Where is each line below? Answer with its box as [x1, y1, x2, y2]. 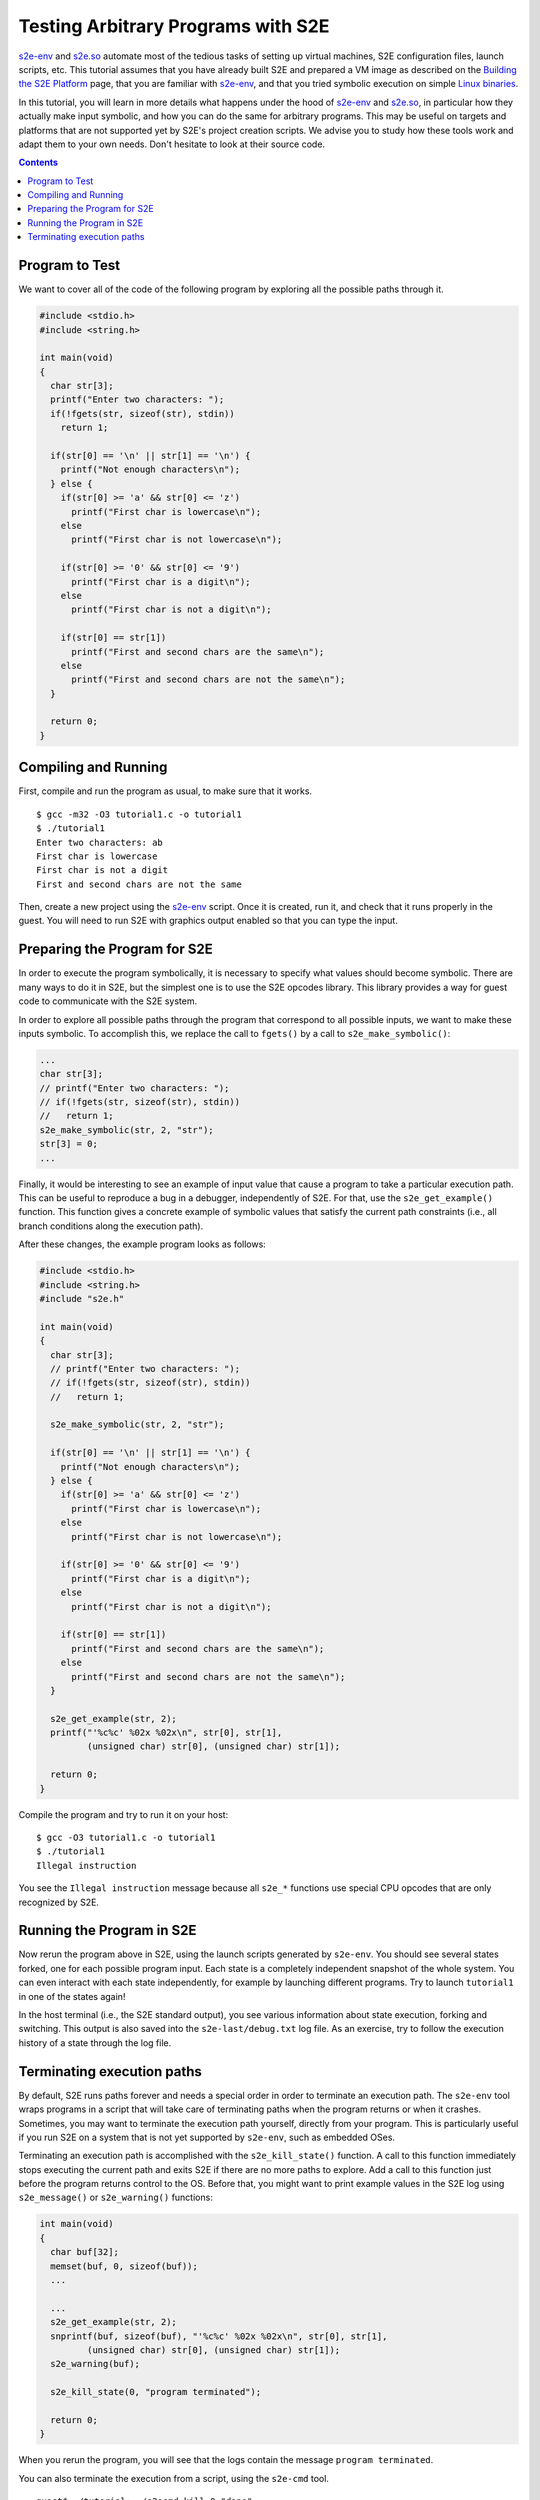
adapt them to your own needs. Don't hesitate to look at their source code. [18, 138, 325, 150]
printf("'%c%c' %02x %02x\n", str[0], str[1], [50, 1727, 283, 1739]
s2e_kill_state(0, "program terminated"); [50, 2386, 262, 2398]
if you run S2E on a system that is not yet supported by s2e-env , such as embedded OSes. [18, 2131, 395, 2143]
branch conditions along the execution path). [18, 1220, 204, 1232]
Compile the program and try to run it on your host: [18, 1808, 229, 1820]
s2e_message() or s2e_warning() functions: [18, 2191, 214, 2204]
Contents [18, 156, 59, 169]
